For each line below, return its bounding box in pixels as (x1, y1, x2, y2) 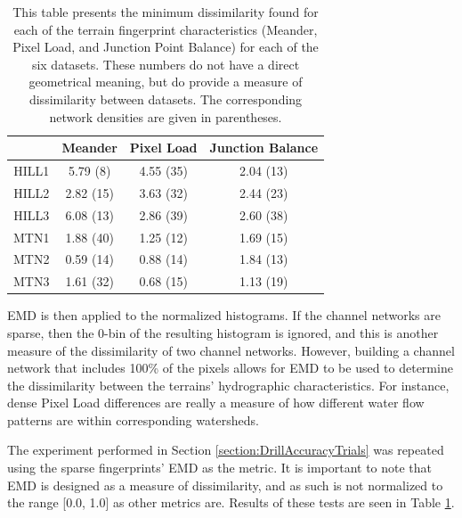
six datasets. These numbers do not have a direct (31, 54, 300, 73)
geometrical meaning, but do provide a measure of (28, 72, 303, 91)
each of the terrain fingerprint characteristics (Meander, (13, 20, 318, 38)
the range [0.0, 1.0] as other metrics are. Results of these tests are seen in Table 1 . (7, 493, 455, 512)
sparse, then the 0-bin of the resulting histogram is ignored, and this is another (7, 323, 439, 341)
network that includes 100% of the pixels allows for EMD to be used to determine (7, 358, 453, 377)
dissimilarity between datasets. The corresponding (28, 89, 303, 108)
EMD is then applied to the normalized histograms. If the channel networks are (7, 306, 441, 325)
